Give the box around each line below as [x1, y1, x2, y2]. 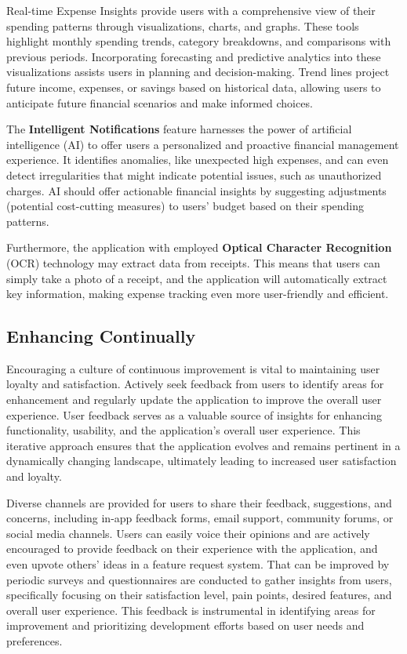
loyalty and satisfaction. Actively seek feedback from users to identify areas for [6, 376, 384, 392]
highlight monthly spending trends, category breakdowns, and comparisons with [6, 33, 391, 49]
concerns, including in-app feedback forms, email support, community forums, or [6, 510, 394, 526]
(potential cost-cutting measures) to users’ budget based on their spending [6, 198, 365, 214]
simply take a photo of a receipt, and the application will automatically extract [6, 270, 387, 286]
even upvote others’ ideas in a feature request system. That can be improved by [6, 556, 390, 572]
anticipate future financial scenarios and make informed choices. [6, 94, 313, 111]
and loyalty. [6, 468, 62, 485]
